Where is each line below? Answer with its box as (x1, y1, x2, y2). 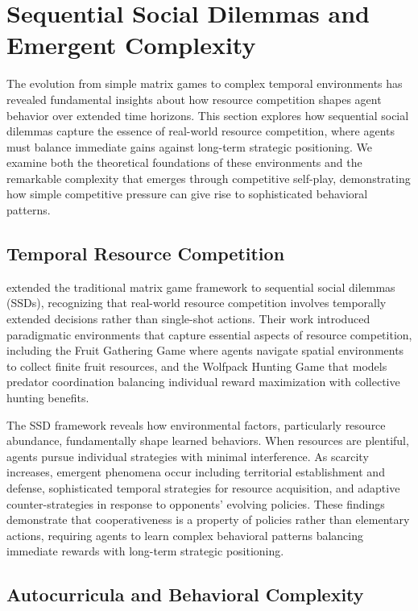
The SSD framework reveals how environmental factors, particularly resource (6, 416, 386, 433)
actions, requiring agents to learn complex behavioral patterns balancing (6, 526, 364, 543)
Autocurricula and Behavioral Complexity (6, 582, 364, 607)
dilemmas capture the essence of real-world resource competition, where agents (6, 123, 395, 139)
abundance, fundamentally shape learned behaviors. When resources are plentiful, (6, 432, 409, 449)
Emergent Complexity (6, 28, 256, 61)
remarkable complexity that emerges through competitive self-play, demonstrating (6, 169, 411, 186)
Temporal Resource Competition (6, 241, 285, 266)
